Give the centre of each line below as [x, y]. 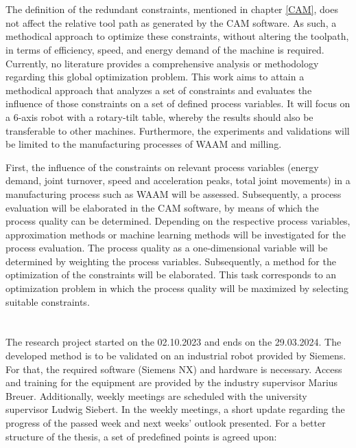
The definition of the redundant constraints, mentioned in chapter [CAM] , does [172, 9]
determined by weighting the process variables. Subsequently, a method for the [171, 261]
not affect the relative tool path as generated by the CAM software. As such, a [171, 22]
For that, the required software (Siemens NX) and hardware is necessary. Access [174, 369]
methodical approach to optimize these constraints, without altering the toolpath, [177, 36]
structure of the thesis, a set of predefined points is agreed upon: [141, 436]
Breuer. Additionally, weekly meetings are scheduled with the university [156, 395]
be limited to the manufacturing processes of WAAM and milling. [144, 144]
